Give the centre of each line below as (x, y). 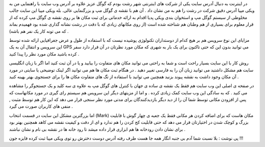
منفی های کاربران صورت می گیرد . (41, 106)
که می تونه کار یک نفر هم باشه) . (39, 31)
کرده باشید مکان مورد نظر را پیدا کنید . (44, 54)
